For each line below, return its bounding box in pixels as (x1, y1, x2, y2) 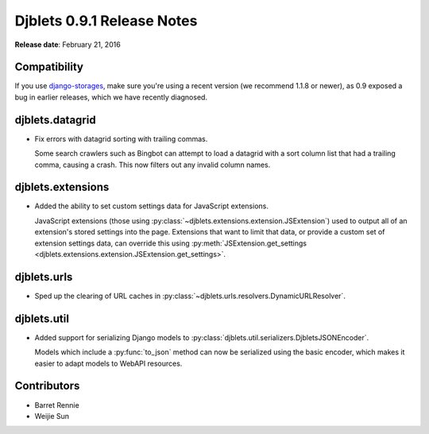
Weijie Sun (34, 411, 70, 420)
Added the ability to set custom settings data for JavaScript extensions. (34, 201, 269, 211)
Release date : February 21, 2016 (14, 40, 121, 49)
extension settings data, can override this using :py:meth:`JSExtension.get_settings (34, 238, 307, 248)
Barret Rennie (34, 400, 79, 409)
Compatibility (14, 60, 83, 74)
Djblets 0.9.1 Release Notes (14, 12, 198, 29)
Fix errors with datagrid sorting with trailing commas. (34, 134, 208, 143)
